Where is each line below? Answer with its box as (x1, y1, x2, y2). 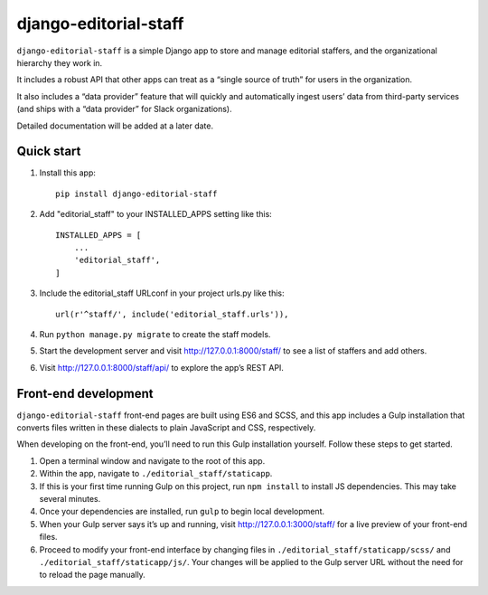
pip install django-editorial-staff (55, 188, 218, 199)
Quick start (16, 144, 81, 159)
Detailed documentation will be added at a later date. (16, 120, 214, 131)
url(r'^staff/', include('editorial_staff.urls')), (55, 308, 289, 319)
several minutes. (39, 493, 101, 504)
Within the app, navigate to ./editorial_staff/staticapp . (39, 468, 273, 479)
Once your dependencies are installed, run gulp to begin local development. (39, 506, 325, 517)
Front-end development (16, 385, 154, 401)
